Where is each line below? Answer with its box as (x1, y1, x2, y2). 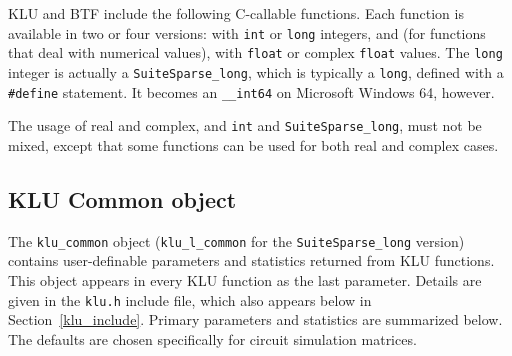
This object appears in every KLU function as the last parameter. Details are (8, 269, 482, 290)
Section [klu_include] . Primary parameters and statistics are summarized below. (8, 309, 503, 330)
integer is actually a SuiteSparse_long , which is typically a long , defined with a (8, 61, 504, 82)
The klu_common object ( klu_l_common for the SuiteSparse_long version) (8, 230, 465, 251)
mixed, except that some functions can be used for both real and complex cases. (8, 134, 499, 155)
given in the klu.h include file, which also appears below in (8, 289, 372, 310)
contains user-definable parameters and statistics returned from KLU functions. (8, 250, 495, 271)
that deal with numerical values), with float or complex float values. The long (8, 42, 503, 63)
